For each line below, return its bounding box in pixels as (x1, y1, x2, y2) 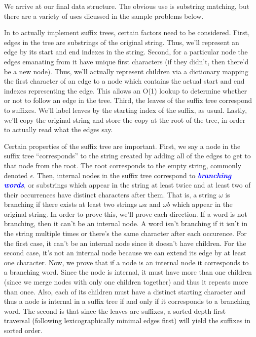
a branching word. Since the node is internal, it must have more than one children (4, 267, 252, 277)
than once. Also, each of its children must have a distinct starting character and (4, 286, 246, 296)
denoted (4, 170, 28, 180)
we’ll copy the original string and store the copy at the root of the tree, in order (4, 114, 246, 125)
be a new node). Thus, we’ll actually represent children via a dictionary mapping (4, 66, 249, 76)
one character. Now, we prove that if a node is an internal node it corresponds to (4, 257, 249, 267)
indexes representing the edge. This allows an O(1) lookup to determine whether (4, 85, 247, 96)
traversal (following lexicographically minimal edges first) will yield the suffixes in (4, 315, 251, 326)
